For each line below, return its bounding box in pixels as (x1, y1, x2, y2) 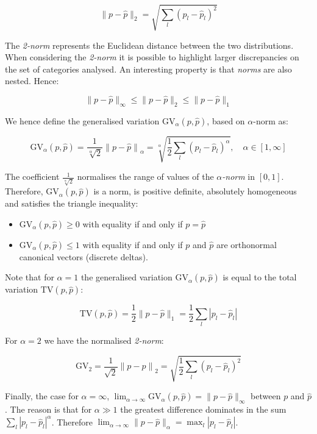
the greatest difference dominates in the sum (120, 403, 287, 416)
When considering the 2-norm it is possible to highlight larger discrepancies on (5, 51, 299, 63)
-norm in (222, 170, 255, 183)
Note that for (5, 271, 54, 283)
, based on (207, 114, 245, 127)
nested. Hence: (5, 74, 59, 87)
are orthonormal (216, 238, 277, 251)
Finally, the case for (5, 390, 79, 402)
